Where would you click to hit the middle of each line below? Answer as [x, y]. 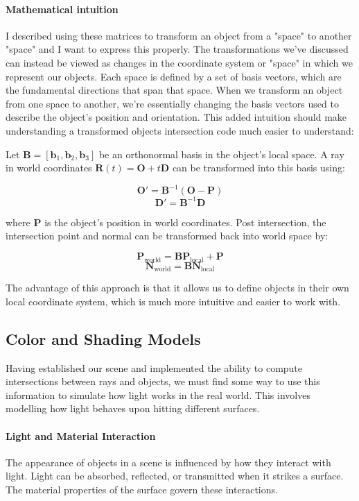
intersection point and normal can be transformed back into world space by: [167, 236]
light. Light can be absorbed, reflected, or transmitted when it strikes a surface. [175, 476]
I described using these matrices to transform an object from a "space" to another [179, 35]
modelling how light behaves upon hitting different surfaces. [133, 408]
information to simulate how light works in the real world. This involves [158, 394]
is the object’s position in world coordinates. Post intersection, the [185, 222]
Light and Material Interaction [81, 435]
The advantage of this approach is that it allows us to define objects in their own [177, 288]
